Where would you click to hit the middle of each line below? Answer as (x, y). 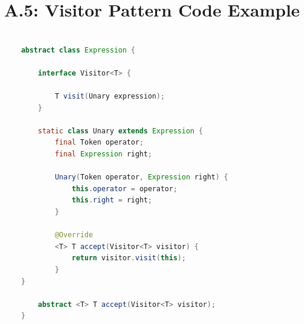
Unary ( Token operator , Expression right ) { (141, 177)
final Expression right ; (103, 154)
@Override (74, 235)
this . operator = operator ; (125, 189)
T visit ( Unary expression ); (110, 96)
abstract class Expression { (78, 50)
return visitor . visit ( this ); (129, 258)
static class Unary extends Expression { (120, 131)
